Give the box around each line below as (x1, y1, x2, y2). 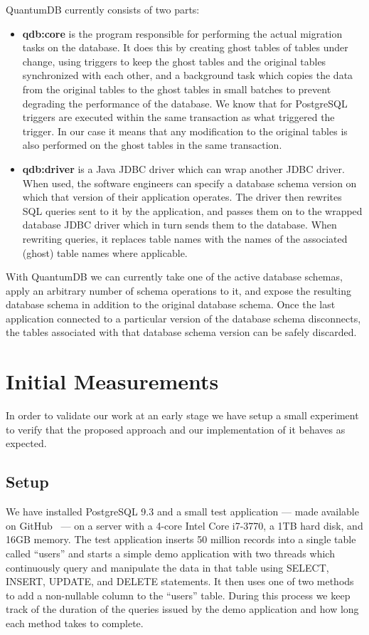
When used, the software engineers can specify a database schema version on (22, 175, 357, 190)
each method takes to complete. (6, 615, 144, 630)
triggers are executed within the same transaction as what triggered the (22, 110, 335, 125)
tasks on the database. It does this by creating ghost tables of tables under (22, 40, 348, 55)
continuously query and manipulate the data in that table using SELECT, (6, 560, 329, 574)
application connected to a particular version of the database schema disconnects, (6, 310, 361, 325)
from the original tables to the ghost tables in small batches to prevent (22, 81, 331, 96)
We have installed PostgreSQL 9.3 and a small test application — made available (6, 504, 359, 519)
